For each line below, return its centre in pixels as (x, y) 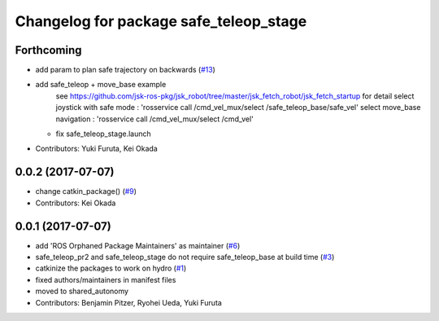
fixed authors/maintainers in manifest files (106, 279)
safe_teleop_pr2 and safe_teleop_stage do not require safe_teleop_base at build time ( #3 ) (185, 257)
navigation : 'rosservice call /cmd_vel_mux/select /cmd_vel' (154, 119)
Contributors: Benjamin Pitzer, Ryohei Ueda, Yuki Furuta (129, 302)
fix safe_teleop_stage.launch (103, 134)
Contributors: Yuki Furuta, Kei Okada (96, 149)
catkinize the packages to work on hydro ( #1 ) (111, 268)
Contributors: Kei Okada (76, 203)
